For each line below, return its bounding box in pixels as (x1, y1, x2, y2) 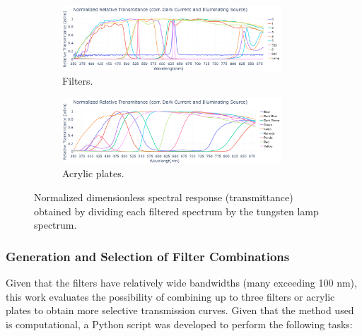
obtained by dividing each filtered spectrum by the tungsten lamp (34, 203, 319, 218)
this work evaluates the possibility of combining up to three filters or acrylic (6, 289, 335, 304)
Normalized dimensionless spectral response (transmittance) (34, 190, 293, 204)
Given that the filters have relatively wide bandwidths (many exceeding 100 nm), (6, 275, 357, 289)
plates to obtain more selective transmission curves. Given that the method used (6, 303, 354, 318)
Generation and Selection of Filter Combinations (6, 247, 290, 265)
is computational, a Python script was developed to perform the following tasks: (6, 316, 353, 331)
